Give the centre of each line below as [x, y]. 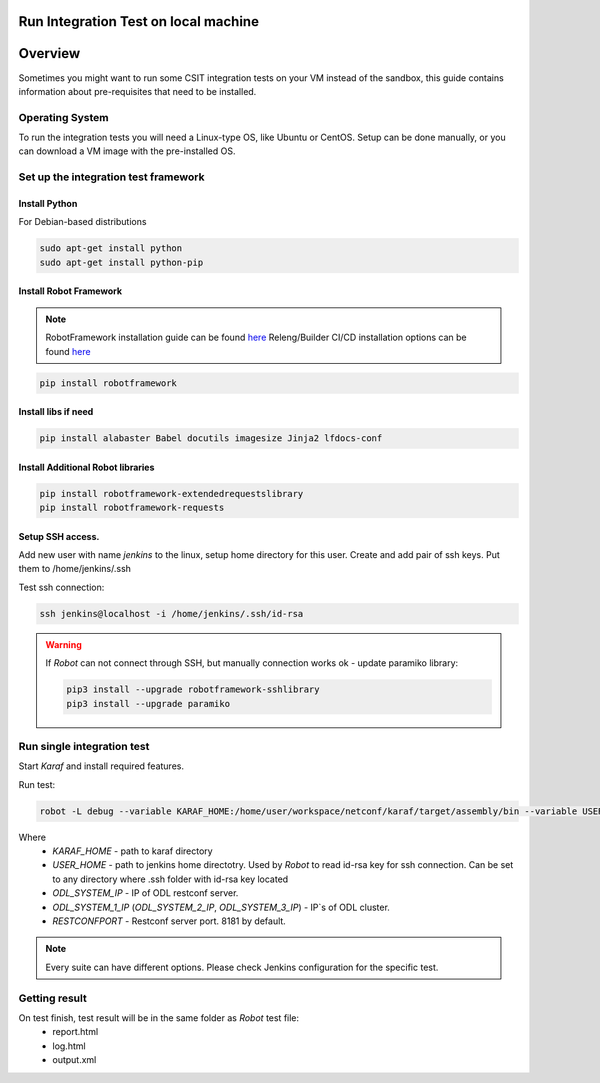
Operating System [63, 117]
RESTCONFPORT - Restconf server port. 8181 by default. [169, 921]
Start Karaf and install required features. [101, 766]
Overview [49, 53]
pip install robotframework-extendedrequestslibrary [171, 493]
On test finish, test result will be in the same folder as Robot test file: [159, 1017]
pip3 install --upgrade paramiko [148, 703]
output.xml [74, 1060]
